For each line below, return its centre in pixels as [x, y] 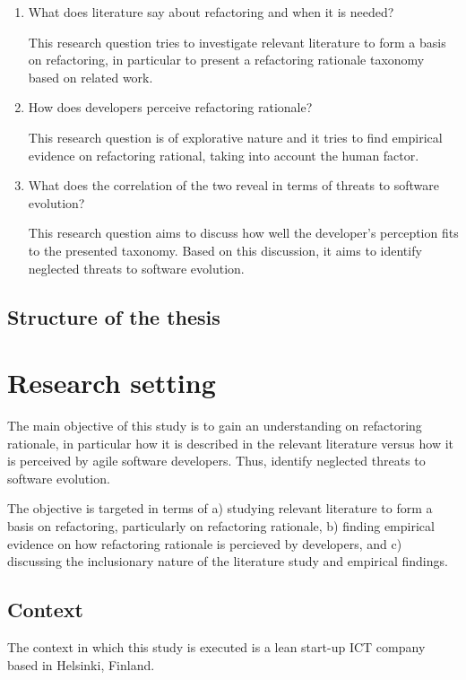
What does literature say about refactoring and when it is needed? [211, 12]
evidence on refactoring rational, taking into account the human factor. [224, 155]
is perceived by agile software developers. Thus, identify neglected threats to [216, 461]
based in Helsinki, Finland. [81, 664]
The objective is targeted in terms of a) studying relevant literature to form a [220, 508]
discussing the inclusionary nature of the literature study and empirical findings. [228, 561]
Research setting [112, 383]
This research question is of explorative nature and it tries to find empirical [235, 137]
